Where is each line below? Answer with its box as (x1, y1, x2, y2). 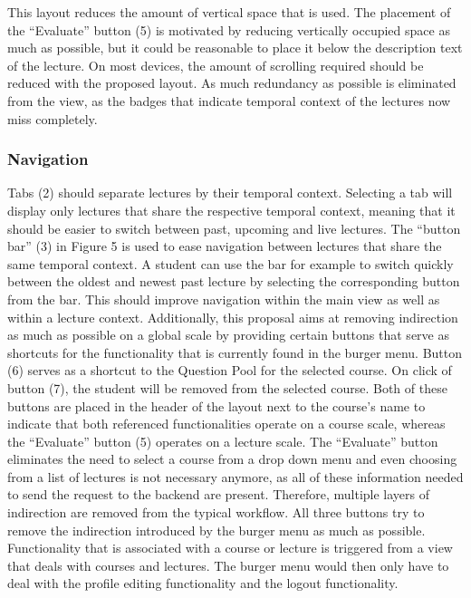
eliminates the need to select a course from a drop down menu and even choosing (7, 449, 457, 468)
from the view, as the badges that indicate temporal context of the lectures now (7, 91, 451, 110)
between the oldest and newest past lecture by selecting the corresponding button (7, 272, 460, 291)
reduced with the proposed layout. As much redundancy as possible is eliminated (7, 73, 457, 92)
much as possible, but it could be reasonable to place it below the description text (7, 38, 463, 57)
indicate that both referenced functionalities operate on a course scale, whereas (7, 414, 446, 433)
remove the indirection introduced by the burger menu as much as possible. (7, 520, 426, 539)
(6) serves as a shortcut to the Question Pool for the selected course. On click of (7, 361, 452, 380)
